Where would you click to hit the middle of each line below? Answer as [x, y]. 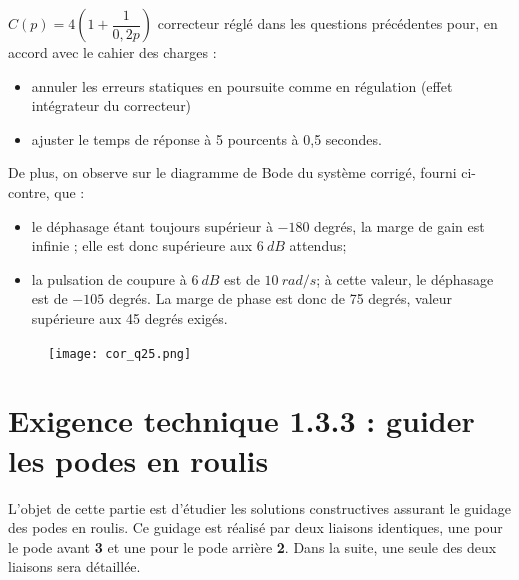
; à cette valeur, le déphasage [405, 278]
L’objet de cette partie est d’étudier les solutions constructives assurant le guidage [259, 507]
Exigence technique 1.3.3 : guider [241, 420]
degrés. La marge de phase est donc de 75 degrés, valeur [280, 298]
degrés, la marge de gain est [399, 225]
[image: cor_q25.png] [120, 353]
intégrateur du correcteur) [111, 105]
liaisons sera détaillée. [74, 566]
